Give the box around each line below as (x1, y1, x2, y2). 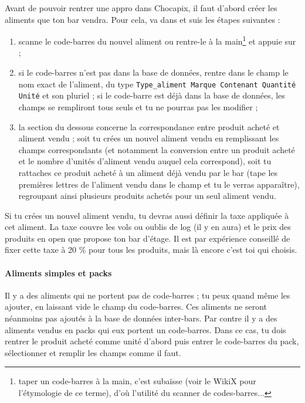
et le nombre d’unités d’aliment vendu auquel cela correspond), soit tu (18, 155, 272, 167)
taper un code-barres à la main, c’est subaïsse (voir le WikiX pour (18, 375, 256, 387)
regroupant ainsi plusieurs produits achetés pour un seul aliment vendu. (18, 189, 276, 202)
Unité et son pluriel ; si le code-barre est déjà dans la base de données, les (18, 89, 285, 101)
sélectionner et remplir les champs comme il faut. (5, 346, 181, 358)
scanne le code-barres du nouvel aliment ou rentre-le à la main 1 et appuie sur (18, 33, 296, 47)
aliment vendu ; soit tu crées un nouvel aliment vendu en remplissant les (18, 132, 279, 144)
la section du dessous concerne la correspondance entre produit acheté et (18, 120, 280, 133)
